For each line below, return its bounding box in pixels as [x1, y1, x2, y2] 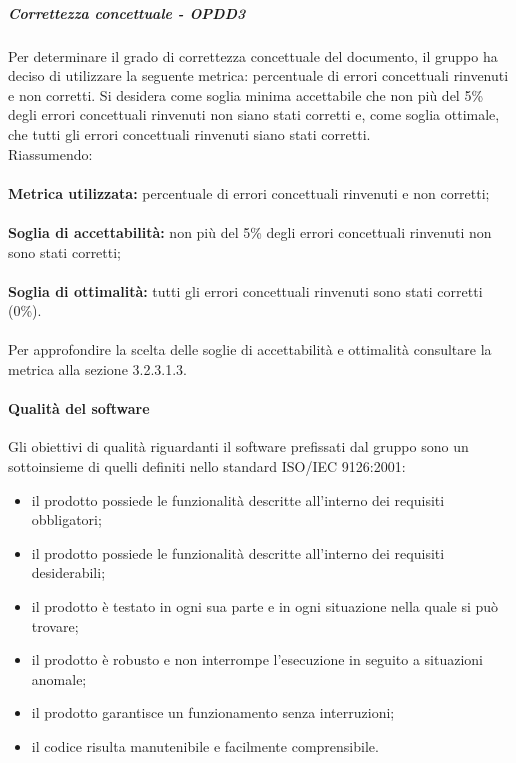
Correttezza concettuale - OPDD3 [8, 2, 246, 23]
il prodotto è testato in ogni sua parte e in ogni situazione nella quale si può [31, 596, 499, 617]
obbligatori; [31, 509, 102, 530]
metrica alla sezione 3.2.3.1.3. [8, 359, 187, 380]
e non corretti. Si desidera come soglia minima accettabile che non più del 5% [8, 84, 484, 105]
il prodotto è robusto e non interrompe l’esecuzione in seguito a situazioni [31, 649, 483, 670]
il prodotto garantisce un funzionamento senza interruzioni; [31, 702, 395, 723]
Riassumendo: [8, 143, 93, 164]
